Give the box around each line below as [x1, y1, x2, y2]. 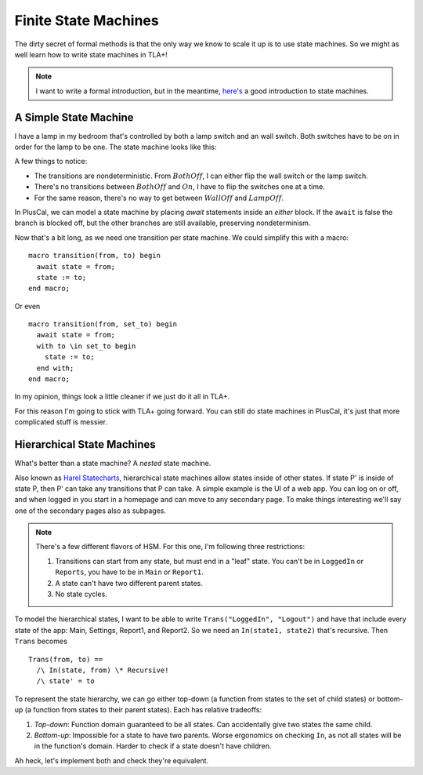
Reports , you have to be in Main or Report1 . [55, 567, 204, 577]
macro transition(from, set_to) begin [28, 320, 178, 329]
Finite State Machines [14, 12, 160, 29]
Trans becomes [14, 636, 68, 646]
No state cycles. [55, 589, 107, 599]
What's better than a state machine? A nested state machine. [14, 459, 211, 468]
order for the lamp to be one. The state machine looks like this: [14, 142, 217, 152]
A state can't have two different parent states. [55, 578, 203, 588]
